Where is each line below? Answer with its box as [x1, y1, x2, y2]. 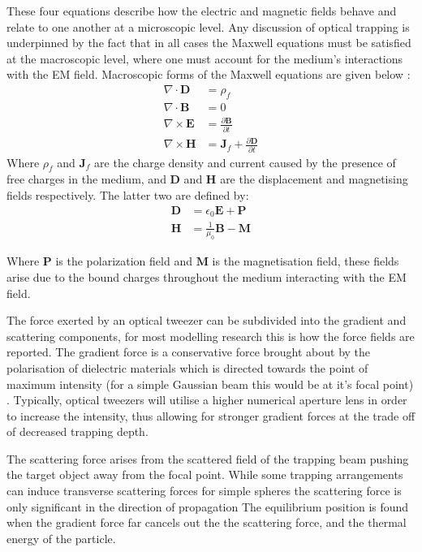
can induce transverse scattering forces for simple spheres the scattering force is [6, 482, 402, 499]
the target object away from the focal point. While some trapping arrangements [6, 466, 403, 483]
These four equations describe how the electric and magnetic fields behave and [6, 2, 397, 19]
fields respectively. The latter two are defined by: [6, 186, 249, 203]
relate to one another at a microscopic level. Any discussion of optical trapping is [6, 18, 410, 35]
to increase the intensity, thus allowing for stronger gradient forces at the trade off [6, 407, 416, 424]
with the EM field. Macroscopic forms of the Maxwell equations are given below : [6, 66, 411, 83]
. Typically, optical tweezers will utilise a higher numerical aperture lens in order [6, 391, 407, 408]
